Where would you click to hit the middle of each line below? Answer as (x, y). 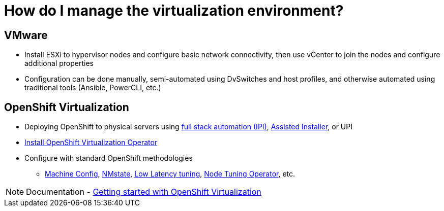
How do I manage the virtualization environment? (174, 11)
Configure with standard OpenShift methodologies (109, 158)
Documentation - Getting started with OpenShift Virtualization (144, 192)
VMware (26, 35)
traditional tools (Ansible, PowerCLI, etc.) (93, 88)
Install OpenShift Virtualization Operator (91, 143)
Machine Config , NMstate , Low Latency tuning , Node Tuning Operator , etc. (170, 174)
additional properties (59, 63)
